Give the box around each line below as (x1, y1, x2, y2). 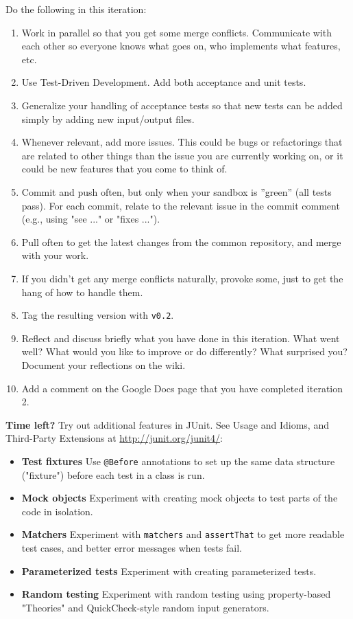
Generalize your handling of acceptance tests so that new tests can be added (21, 98, 343, 112)
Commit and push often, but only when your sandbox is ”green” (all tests (21, 184, 332, 199)
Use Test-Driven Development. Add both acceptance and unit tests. (21, 75, 306, 89)
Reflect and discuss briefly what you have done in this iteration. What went (21, 330, 340, 345)
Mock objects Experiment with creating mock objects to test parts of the (21, 491, 338, 505)
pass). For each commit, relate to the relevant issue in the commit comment (21, 198, 340, 212)
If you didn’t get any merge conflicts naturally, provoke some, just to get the (21, 271, 343, 285)
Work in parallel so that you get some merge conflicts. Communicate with (21, 25, 332, 39)
